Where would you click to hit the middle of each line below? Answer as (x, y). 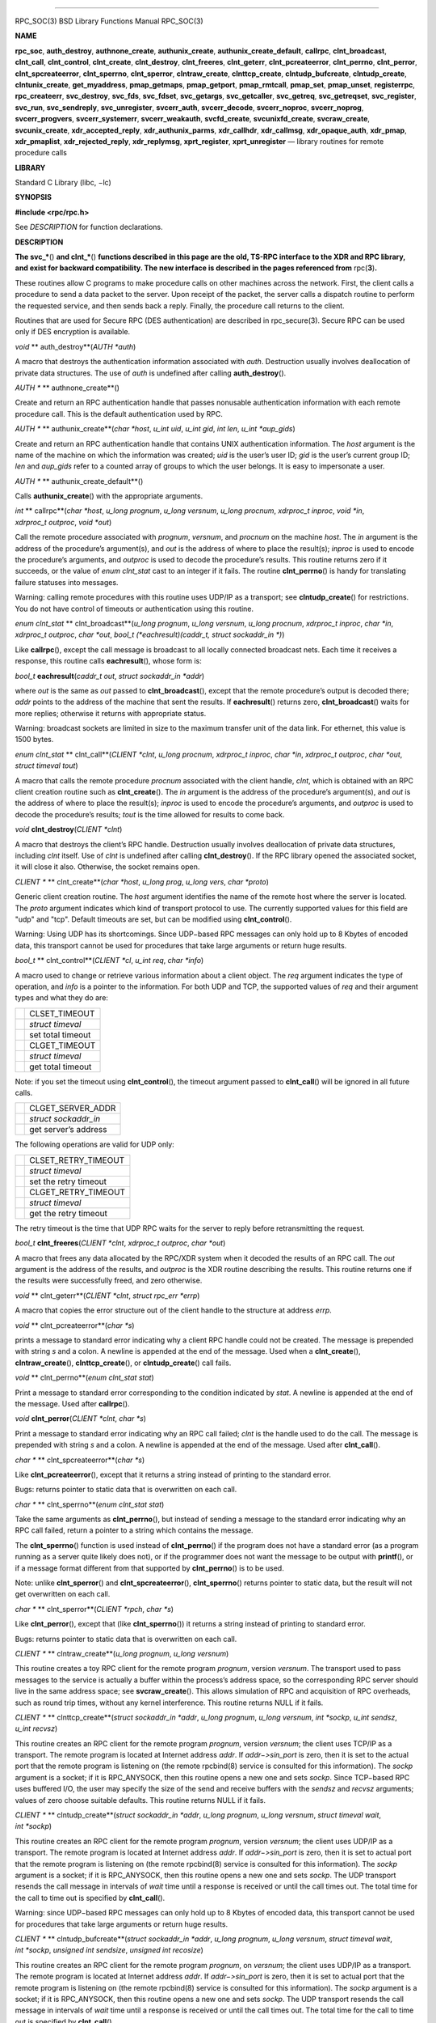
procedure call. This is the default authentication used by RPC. (119, 414)
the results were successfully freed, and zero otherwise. (109, 1281)
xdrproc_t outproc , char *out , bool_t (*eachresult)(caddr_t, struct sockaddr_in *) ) (150, 634)
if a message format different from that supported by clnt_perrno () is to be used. (149, 1568)
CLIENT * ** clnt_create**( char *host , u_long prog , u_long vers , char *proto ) (142, 881)
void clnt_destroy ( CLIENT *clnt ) (69, 829)
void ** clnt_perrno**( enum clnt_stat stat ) (85, 1378)
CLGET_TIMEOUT (63, 1045)
